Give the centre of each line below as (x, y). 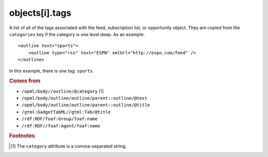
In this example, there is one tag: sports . (52, 71)
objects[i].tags (40, 13)
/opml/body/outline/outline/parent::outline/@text (84, 98)
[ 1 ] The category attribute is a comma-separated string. (69, 146)
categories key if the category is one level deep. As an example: (77, 34)
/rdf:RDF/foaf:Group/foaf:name (60, 119)
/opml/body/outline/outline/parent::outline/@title (86, 105)
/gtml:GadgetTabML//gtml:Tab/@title (66, 112)
